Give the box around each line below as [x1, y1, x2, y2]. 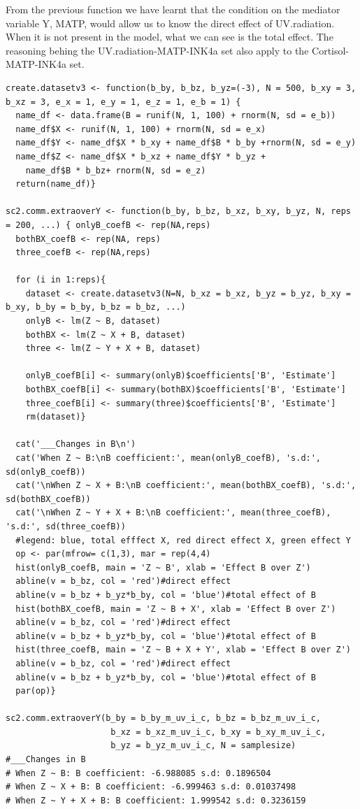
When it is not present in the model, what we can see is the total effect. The [6, 29, 333, 44]
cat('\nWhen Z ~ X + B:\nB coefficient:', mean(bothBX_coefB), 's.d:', [15, 480, 357, 491]
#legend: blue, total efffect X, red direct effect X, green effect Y [15, 535, 351, 545]
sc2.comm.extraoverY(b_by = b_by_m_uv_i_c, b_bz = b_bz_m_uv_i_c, [6, 713, 322, 724]
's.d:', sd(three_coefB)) [6, 521, 126, 531]
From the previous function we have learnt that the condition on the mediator [6, 2, 340, 16]
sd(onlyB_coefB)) [6, 466, 86, 477]
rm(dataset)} [25, 412, 86, 422]
